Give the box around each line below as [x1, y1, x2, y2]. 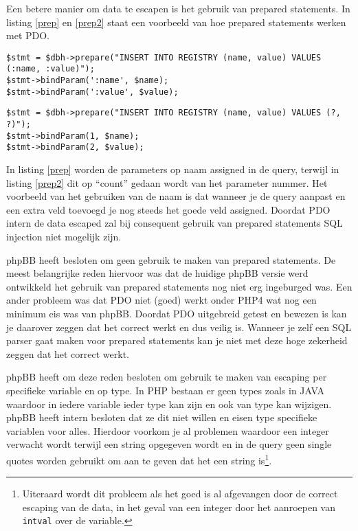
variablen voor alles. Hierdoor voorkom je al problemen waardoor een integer [6, 423, 329, 438]
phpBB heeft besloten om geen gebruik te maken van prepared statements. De [6, 252, 336, 267]
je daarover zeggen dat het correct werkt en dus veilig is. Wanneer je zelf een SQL [6, 319, 352, 334]
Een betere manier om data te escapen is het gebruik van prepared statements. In [6, 1, 350, 15]
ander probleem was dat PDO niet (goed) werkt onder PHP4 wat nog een [6, 293, 317, 307]
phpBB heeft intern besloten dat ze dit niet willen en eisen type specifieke [6, 410, 317, 425]
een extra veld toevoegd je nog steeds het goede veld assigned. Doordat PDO [6, 202, 331, 216]
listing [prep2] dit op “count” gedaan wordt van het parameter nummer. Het [6, 175, 328, 190]
